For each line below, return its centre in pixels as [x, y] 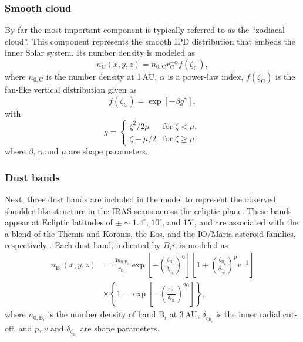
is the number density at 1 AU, [102, 76]
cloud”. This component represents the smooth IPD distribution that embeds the [150, 41]
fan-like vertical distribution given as [71, 89]
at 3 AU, [184, 314]
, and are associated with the [246, 222]
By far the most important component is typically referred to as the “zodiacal [145, 30]
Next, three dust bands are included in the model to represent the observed [140, 199]
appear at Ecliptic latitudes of [59, 222]
